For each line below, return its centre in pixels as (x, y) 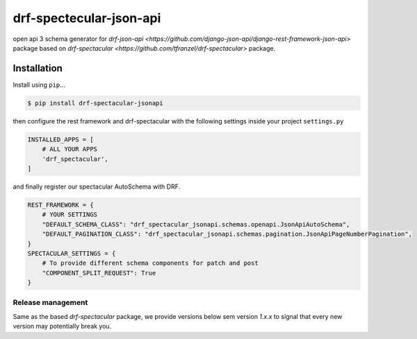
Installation (38, 68)
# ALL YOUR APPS (69, 149)
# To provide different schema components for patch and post (150, 263)
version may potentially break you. (62, 327)
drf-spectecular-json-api (87, 18)
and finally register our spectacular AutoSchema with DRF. (97, 186)
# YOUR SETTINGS (69, 215)
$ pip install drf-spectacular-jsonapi (95, 103)
